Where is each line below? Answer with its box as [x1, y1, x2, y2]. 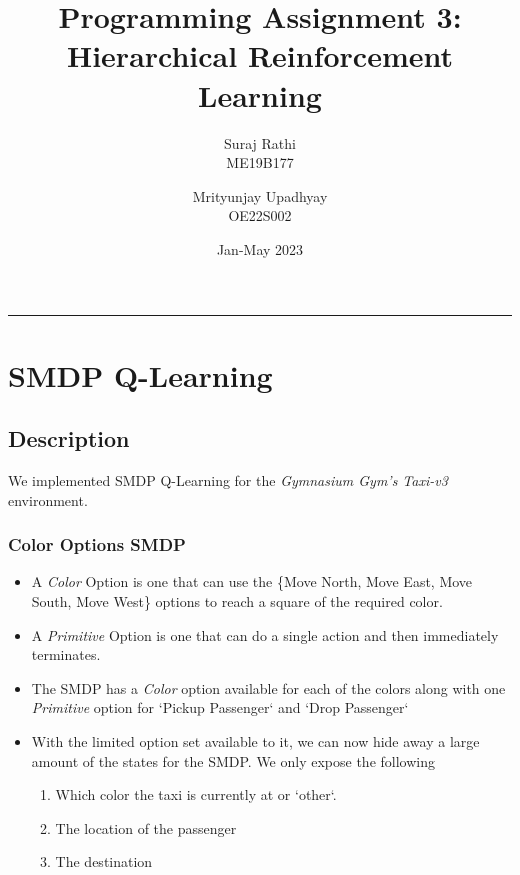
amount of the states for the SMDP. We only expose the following [31, 750, 435, 771]
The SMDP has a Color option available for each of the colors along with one [31, 677, 506, 698]
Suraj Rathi [224, 132, 296, 153]
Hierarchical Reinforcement [66, 35, 454, 76]
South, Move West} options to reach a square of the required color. [31, 591, 443, 612]
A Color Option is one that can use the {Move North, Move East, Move [31, 571, 473, 592]
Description [8, 423, 130, 454]
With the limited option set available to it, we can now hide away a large [31, 731, 480, 752]
